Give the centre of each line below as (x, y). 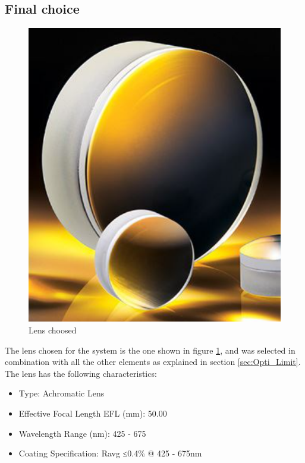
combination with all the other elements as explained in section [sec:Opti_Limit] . (153, 362)
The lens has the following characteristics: (81, 373)
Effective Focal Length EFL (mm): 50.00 (93, 413)
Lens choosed (53, 330)
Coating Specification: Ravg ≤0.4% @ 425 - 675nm (110, 453)
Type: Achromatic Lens (62, 393)
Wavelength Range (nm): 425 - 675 (82, 433)
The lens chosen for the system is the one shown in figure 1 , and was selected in (150, 350)
